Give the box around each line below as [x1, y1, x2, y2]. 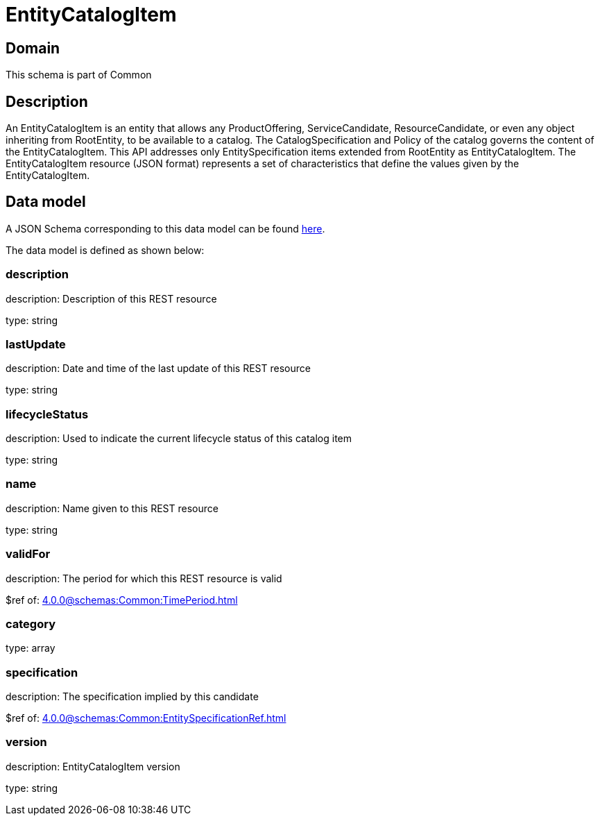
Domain [6, 39, 60, 57]
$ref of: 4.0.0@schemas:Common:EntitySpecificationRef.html [6, 712, 286, 725]
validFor [6, 547, 51, 561]
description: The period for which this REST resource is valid [6, 572, 282, 584]
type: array [6, 642, 55, 654]
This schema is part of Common [6, 69, 152, 81]
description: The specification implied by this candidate [6, 691, 259, 703]
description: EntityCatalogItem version [6, 760, 180, 772]
